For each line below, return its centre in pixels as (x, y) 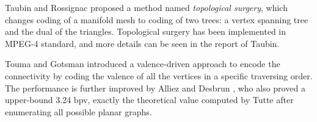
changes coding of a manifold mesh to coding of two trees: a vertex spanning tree (157, 19)
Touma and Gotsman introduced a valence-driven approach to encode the (143, 64)
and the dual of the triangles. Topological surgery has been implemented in (146, 31)
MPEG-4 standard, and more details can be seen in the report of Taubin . (142, 43)
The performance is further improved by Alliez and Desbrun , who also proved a (155, 88)
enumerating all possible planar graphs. (78, 111)
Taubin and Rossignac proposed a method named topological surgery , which (146, 7)
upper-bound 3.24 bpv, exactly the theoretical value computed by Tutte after (149, 100)
